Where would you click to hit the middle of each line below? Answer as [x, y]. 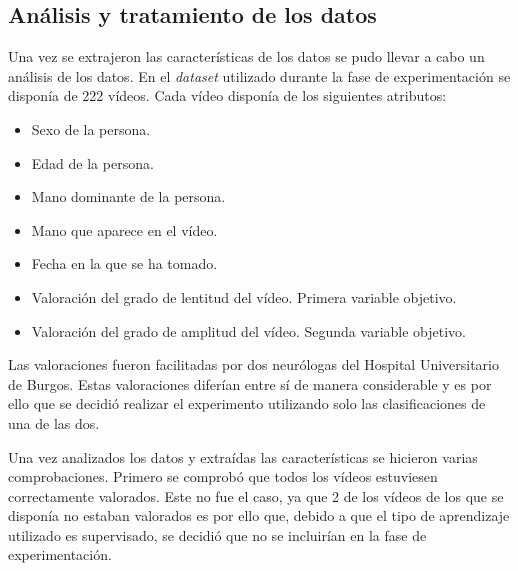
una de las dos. [54, 422]
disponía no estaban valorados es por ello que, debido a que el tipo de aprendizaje [259, 515]
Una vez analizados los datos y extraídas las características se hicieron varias [243, 456]
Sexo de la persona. [91, 128]
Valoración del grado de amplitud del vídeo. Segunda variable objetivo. [248, 330]
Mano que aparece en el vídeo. [124, 229]
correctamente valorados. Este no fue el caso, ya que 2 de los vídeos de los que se [256, 495]
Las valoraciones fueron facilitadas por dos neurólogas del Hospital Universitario [253, 364]
